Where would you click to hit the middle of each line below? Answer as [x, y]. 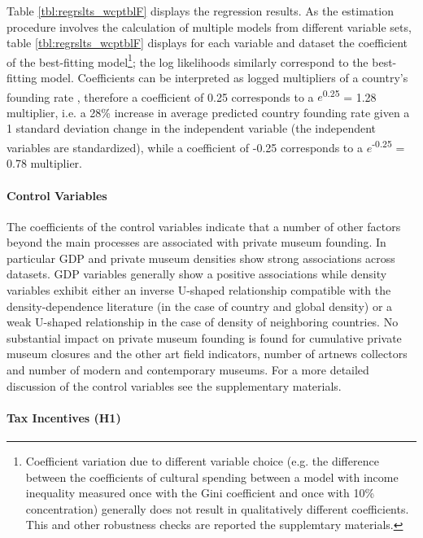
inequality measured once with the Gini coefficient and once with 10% [200, 493]
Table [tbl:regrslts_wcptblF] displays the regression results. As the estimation [200, 11]
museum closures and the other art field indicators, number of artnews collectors [207, 354]
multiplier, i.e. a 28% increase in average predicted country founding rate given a [208, 112]
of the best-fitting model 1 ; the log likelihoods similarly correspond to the [188, 60]
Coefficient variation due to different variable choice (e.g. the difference [202, 461]
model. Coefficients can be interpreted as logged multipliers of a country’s [225, 78]
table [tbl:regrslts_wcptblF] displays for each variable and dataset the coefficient [207, 43]
